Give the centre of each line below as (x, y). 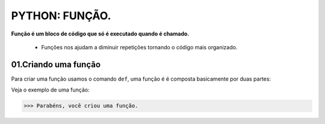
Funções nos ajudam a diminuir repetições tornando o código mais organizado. (139, 47)
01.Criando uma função (56, 64)
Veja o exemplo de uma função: (50, 90)
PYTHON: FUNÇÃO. (61, 16)
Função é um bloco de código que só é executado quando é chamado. (100, 34)
